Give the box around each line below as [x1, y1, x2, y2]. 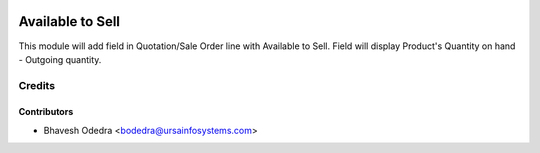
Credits [18, 78, 55, 92]
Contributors [18, 106, 74, 118]
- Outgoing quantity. [18, 53, 102, 65]
